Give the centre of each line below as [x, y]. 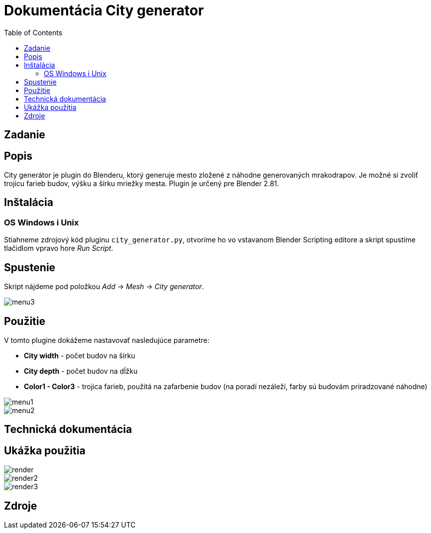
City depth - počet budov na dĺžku [81, 371]
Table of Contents [33, 32]
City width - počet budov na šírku [80, 355]
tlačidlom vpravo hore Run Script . [59, 248]
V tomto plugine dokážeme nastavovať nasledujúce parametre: [107, 340]
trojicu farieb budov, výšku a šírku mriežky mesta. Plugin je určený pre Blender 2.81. [142, 184]
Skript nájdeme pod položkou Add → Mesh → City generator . [104, 287]
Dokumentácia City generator [104, 10]
